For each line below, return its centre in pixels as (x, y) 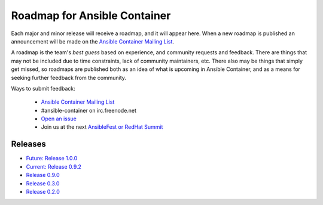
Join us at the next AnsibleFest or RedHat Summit (102, 127)
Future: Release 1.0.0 (52, 159)
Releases (28, 144)
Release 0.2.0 (43, 191)
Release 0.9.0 (43, 175)
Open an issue (59, 119)
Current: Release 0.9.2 (54, 166)
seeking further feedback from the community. (69, 77)
